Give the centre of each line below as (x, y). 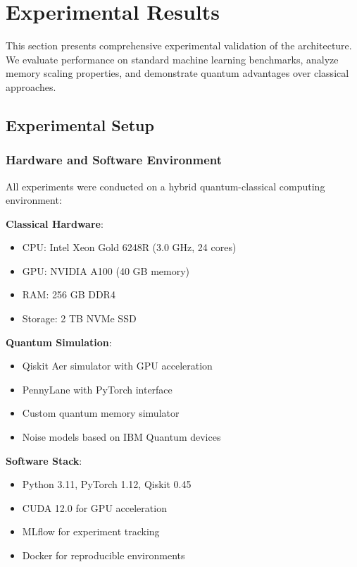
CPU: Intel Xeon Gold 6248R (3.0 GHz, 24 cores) (129, 247)
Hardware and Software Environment (114, 160)
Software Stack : (44, 460)
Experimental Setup (80, 124)
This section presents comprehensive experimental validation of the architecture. (179, 45)
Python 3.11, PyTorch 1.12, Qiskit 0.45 (107, 484)
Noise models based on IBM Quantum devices (121, 437)
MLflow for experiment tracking (91, 531)
